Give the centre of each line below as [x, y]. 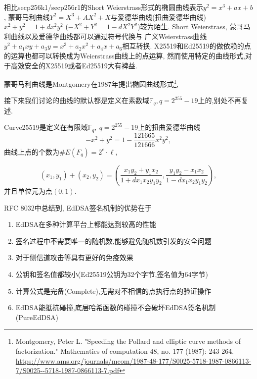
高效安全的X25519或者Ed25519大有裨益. [74, 65]
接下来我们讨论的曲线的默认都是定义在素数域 [77, 100]
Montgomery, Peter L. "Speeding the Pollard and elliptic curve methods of [128, 341]
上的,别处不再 [220, 100]
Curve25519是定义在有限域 [46, 127]
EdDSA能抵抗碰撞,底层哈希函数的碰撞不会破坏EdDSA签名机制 [116, 307]
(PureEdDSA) [37, 317]
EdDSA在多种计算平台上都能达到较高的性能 [86, 224]
